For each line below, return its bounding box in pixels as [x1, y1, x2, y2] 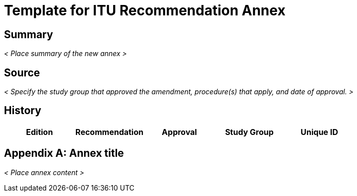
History [4, 104, 42, 117]
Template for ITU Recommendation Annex [4, 2, 286, 19]
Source [4, 66, 40, 79]
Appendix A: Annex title [4, 147, 124, 160]
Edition [26, 127, 53, 137]
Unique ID [300, 127, 338, 137]
